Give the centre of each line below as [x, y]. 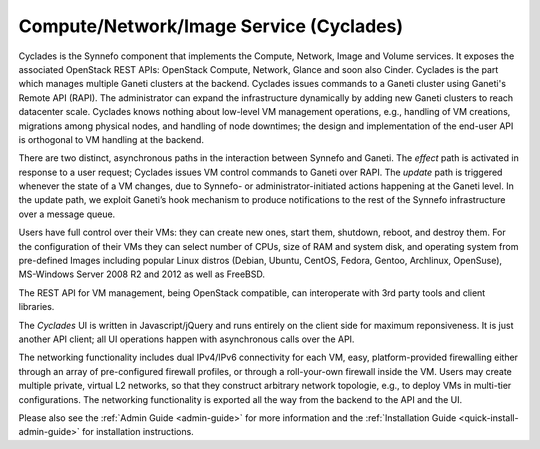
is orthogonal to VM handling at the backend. [111, 139]
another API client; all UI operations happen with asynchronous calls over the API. [186, 339]
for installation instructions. [137, 432]
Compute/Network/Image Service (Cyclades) [211, 26]
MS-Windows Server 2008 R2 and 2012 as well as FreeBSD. [141, 274]
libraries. [36, 307]
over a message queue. [67, 214]
